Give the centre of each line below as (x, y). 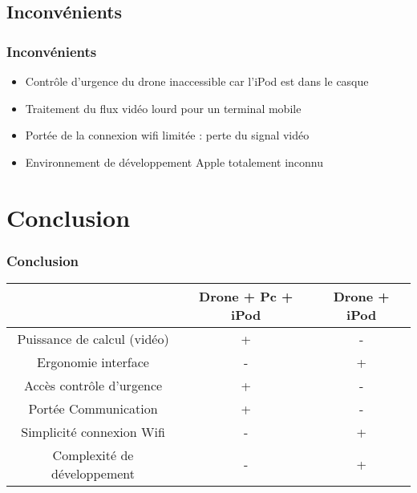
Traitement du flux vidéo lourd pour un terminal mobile (163, 108)
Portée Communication (93, 408)
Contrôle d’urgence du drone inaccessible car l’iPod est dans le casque (197, 81)
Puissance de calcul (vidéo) (93, 338)
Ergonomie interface (93, 362)
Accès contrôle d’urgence (93, 385)
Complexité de (93, 455)
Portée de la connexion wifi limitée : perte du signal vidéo (167, 135)
